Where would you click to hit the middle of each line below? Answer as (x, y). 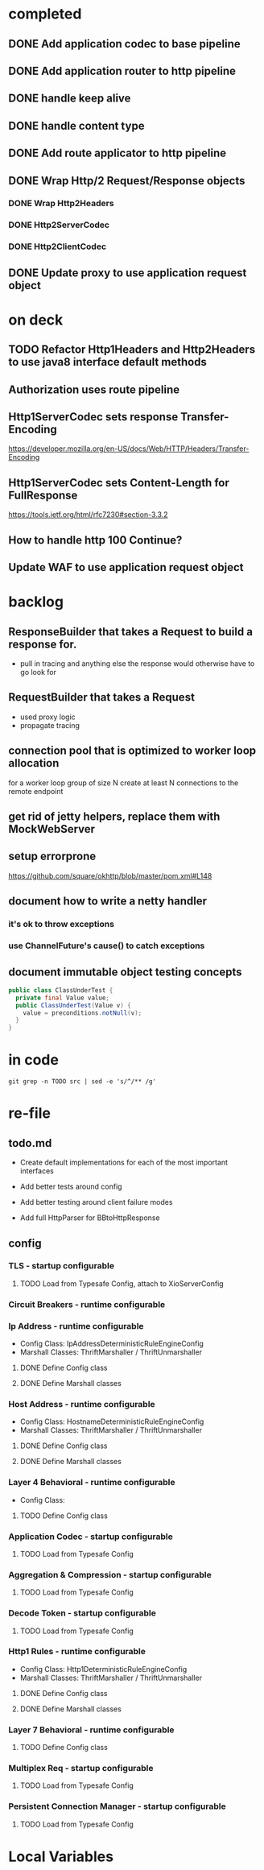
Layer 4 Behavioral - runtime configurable (92, 1483)
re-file (29, 1113)
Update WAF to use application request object (126, 567)
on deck (36, 320)
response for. (43, 644)
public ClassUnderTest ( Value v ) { (73, 1005)
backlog (36, 602)
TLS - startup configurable (62, 1266)
